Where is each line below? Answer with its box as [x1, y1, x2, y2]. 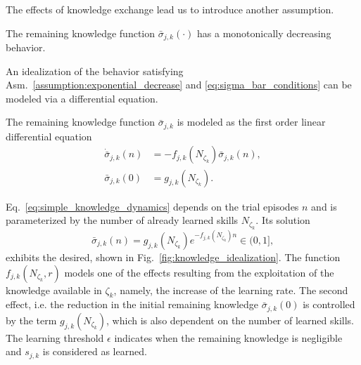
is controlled [303, 297, 355, 312]
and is [311, 199, 337, 213]
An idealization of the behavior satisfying [6, 63, 184, 78]
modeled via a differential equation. [6, 91, 158, 105]
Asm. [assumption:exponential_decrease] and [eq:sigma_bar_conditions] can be [6, 77, 352, 92]
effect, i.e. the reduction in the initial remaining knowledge [6, 297, 259, 312]
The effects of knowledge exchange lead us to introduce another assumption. [6, 2, 334, 16]
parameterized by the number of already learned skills [6, 213, 239, 227]
